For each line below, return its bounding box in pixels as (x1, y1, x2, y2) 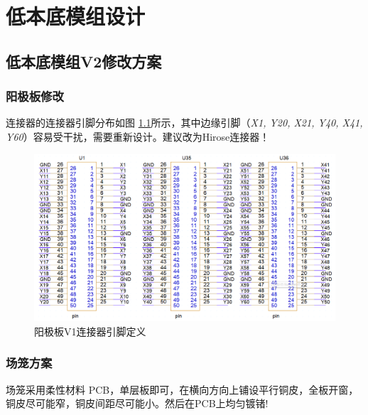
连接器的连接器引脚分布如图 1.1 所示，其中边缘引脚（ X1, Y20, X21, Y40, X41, (6, 115, 363, 130)
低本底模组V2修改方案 (6, 50, 162, 72)
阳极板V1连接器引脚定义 (34, 323, 146, 338)
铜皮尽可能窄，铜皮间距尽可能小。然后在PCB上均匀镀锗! (6, 396, 269, 411)
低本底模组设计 (6, 1, 146, 31)
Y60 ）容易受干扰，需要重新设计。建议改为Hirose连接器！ (6, 129, 270, 144)
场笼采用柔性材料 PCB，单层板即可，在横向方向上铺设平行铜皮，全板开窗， (6, 382, 359, 397)
